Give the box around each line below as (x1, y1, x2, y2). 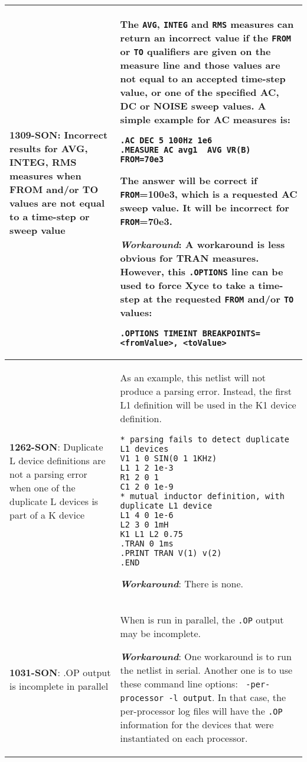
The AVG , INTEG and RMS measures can (120, 17, 294, 31)
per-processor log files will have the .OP (120, 704, 283, 718)
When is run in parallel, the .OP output (120, 613, 284, 626)
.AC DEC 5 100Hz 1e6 (120, 136, 213, 145)
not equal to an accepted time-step (120, 72, 286, 85)
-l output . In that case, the (168, 690, 286, 704)
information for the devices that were (120, 718, 274, 731)
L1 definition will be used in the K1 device (120, 398, 296, 411)
